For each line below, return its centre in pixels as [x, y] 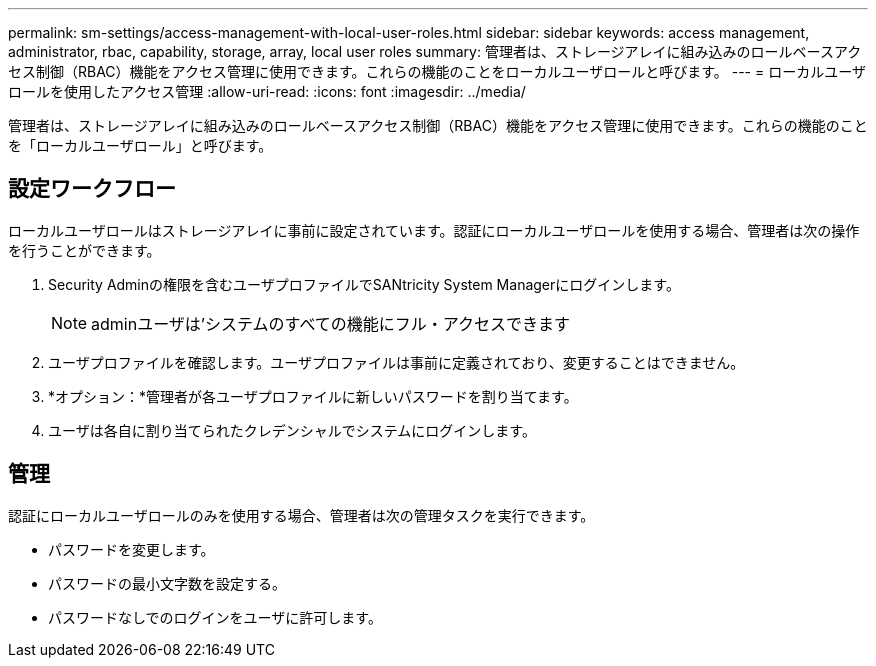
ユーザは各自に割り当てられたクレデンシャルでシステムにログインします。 [292, 430]
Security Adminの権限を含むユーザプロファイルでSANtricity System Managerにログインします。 [364, 284]
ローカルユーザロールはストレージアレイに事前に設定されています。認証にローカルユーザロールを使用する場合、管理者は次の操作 [434, 230]
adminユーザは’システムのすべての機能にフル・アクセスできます [331, 323]
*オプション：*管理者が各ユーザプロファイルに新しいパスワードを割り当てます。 [313, 396]
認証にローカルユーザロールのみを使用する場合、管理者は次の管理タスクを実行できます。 [301, 515]
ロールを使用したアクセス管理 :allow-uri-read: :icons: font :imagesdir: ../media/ [267, 91]
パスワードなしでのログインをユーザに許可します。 [215, 617]
